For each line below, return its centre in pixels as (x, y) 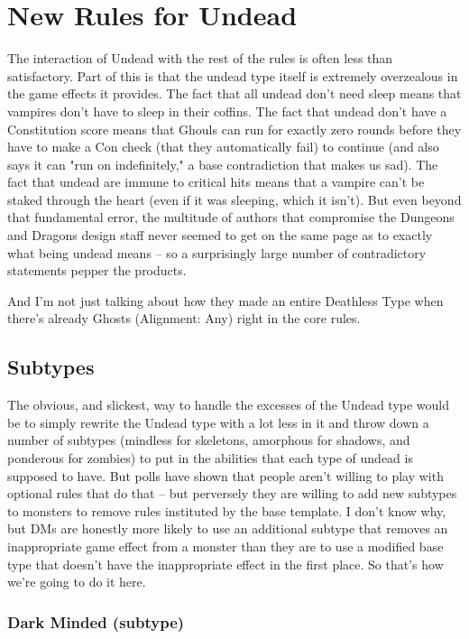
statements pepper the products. (97, 270)
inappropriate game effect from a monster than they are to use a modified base (225, 546)
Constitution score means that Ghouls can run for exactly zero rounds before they (234, 129)
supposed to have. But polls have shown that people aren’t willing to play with (225, 475)
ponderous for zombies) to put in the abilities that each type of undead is (210, 458)
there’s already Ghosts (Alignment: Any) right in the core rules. (184, 318)
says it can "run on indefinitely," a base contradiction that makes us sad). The (223, 164)
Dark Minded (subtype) (96, 621)
